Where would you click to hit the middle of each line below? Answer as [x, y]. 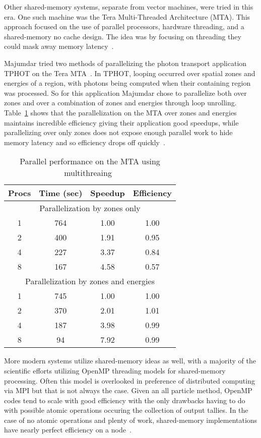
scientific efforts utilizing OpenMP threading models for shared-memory [115, 370]
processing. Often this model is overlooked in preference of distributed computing [129, 380]
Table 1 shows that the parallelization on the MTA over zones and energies [120, 112]
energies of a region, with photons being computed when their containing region [127, 83]
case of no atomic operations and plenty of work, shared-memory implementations [131, 420]
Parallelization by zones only [90, 208]
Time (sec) [61, 193]
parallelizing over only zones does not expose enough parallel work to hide [118, 132]
